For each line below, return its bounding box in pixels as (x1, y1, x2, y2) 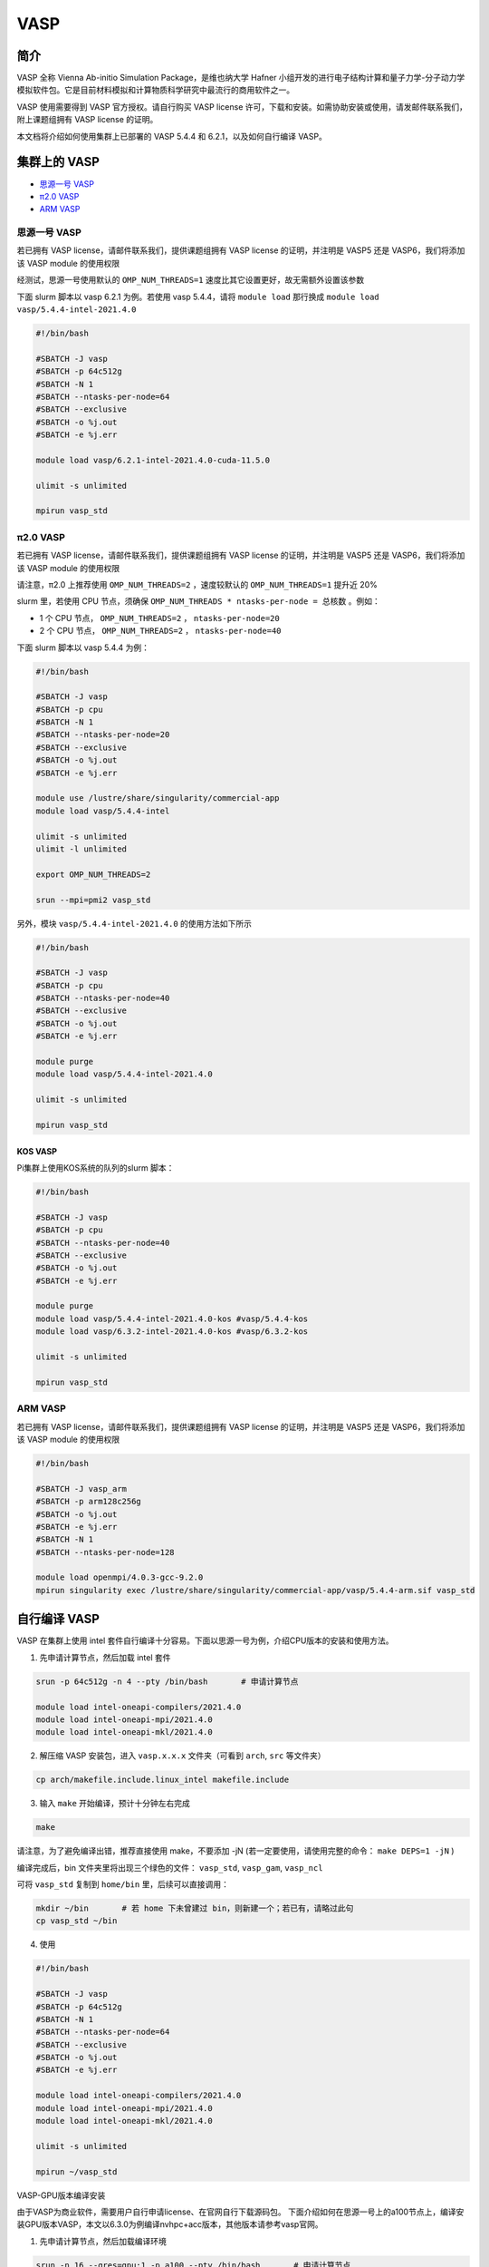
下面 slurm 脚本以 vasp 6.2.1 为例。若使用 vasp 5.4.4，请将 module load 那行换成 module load (16, 291, 379, 302)
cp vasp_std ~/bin (35, 1916, 118, 1926)
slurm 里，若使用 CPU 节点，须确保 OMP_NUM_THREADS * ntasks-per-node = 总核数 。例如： (16, 596, 380, 607)
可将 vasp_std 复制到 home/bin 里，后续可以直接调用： (16, 1878, 230, 1890)
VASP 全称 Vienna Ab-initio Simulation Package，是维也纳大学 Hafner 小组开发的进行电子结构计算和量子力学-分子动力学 (16, 73, 465, 83)
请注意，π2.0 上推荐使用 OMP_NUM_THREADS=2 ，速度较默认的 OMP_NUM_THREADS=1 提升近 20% (16, 579, 378, 589)
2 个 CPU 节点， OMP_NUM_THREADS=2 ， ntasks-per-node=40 (39, 626, 282, 637)
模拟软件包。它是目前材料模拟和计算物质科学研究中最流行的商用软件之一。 (16, 84, 294, 95)
